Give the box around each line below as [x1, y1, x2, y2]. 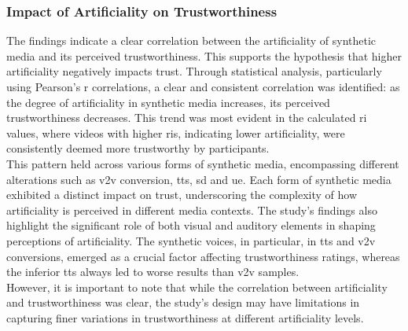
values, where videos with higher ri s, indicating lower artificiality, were [6, 124, 345, 141]
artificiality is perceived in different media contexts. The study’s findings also [6, 201, 377, 218]
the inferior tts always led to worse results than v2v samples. [6, 263, 300, 280]
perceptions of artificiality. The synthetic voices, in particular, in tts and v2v [6, 232, 376, 248]
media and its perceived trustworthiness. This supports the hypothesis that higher [6, 47, 402, 64]
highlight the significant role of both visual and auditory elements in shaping [6, 217, 376, 234]
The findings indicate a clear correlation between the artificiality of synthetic [6, 32, 377, 49]
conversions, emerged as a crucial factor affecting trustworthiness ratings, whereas [6, 248, 400, 264]
